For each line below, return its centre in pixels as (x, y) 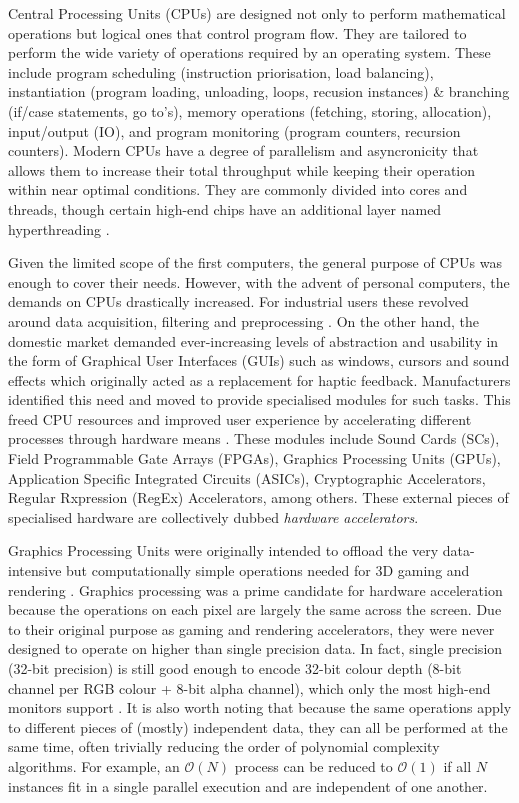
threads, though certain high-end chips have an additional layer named (225, 208)
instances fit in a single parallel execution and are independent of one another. (248, 785)
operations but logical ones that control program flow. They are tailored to (237, 32)
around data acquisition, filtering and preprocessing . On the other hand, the (244, 320)
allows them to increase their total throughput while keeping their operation (242, 169)
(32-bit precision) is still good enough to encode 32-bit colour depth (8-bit (235, 668)
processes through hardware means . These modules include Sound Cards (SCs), (254, 438)
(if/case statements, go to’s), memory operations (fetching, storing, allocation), (250, 110)
